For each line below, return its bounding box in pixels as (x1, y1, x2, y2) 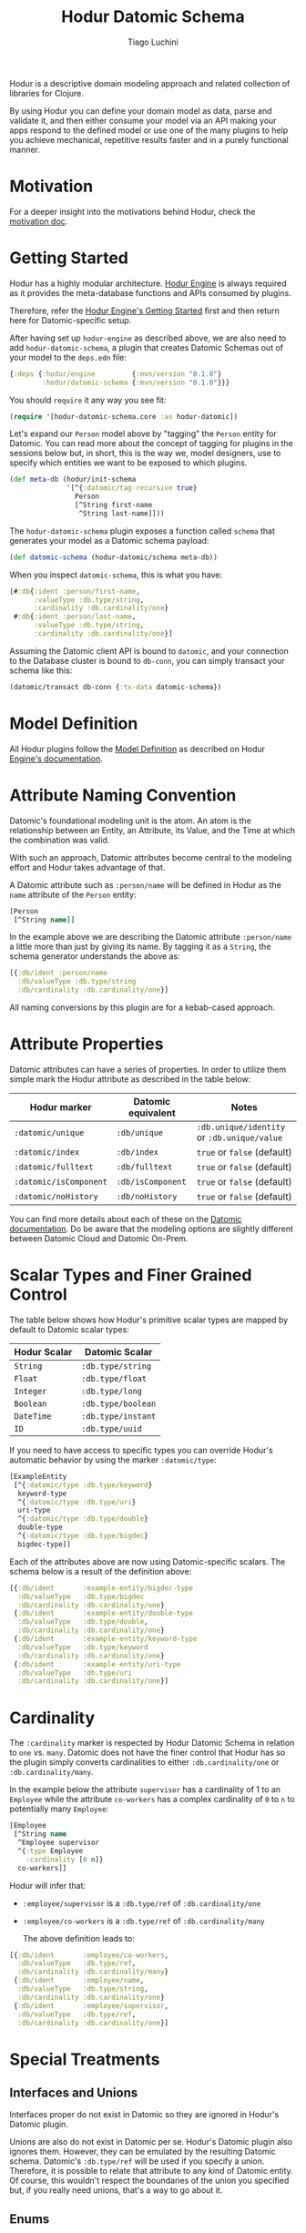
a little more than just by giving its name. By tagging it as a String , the (9, 941, 271, 953)
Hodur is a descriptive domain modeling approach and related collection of (9, 77, 291, 88)
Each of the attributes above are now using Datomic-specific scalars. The (9, 1555, 286, 1567)
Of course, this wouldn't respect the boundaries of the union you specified (9, 2175, 290, 2187)
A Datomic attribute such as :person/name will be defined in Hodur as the (9, 879, 282, 890)
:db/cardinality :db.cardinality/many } (17, 1967, 169, 1977)
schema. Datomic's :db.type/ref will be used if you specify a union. (9, 2156, 265, 2167)
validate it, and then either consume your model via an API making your (9, 115, 277, 126)
